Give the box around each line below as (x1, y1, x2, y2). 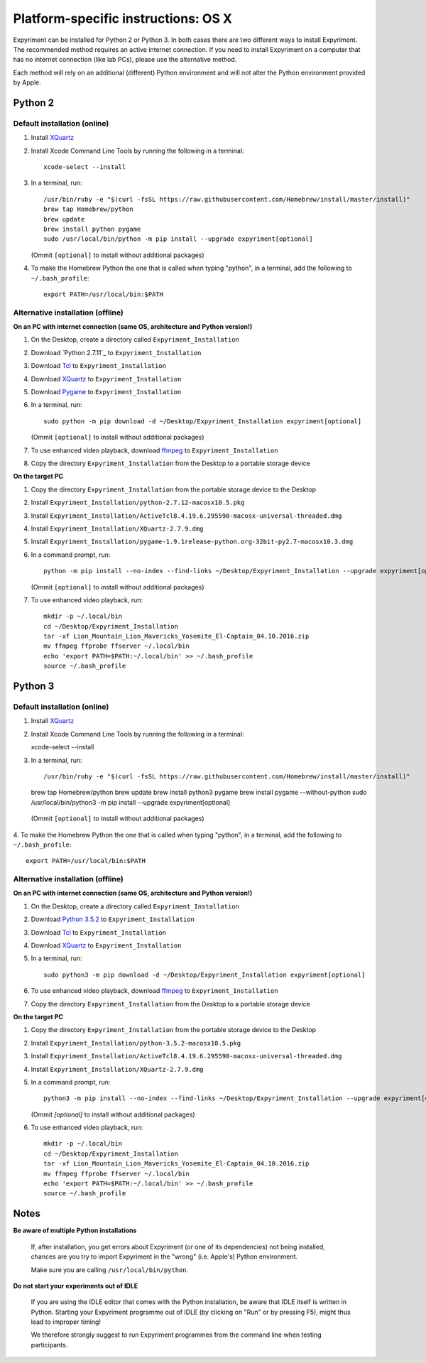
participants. (31, 1340, 68, 1349)
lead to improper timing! (31, 1318, 101, 1326)
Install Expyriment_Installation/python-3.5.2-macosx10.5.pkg (31, 1038, 241, 1047)
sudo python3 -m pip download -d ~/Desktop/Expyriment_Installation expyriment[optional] (43, 970, 366, 979)
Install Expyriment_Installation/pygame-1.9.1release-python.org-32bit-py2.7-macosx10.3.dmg (31, 537, 354, 546)
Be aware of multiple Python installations (13, 1226, 137, 1235)
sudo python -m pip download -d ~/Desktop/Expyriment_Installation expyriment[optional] (43, 417, 362, 425)
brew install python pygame (43, 225, 141, 233)
